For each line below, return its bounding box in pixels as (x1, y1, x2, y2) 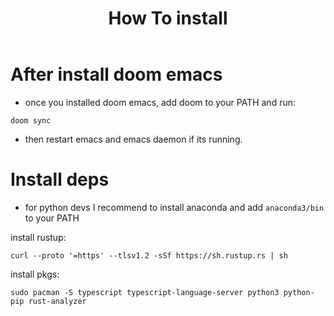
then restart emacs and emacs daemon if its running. (24, 133, 243, 145)
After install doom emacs (10, 63, 223, 86)
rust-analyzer (28, 296, 87, 306)
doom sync (10, 115, 52, 126)
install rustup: (10, 231, 67, 243)
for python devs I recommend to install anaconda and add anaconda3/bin (24, 201, 325, 213)
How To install (108, 7, 228, 30)
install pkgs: (10, 268, 60, 280)
